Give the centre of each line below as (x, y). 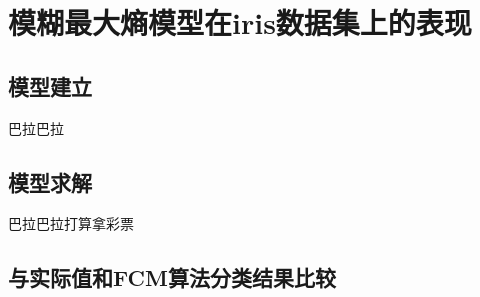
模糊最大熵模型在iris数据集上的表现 (240, 22)
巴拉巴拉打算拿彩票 (71, 223)
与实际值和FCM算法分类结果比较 (172, 277)
